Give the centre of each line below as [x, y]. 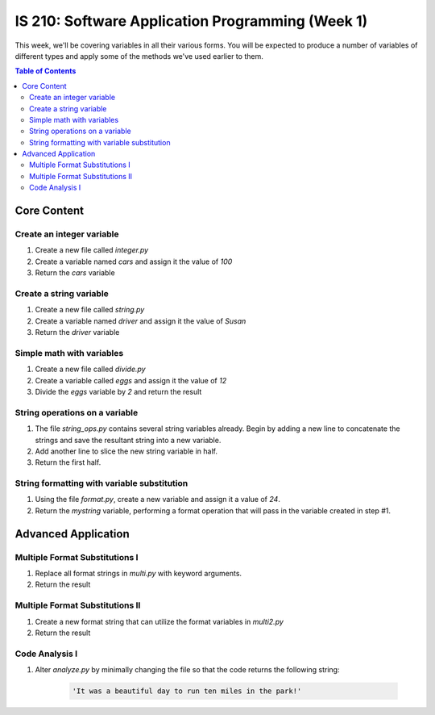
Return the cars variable [75, 273]
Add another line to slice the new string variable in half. [126, 451]
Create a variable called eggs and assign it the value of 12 [131, 380]
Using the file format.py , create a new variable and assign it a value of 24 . [158, 500]
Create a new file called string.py [90, 310]
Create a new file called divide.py [90, 369]
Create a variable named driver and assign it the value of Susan [141, 321]
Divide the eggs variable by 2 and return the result [118, 392]
